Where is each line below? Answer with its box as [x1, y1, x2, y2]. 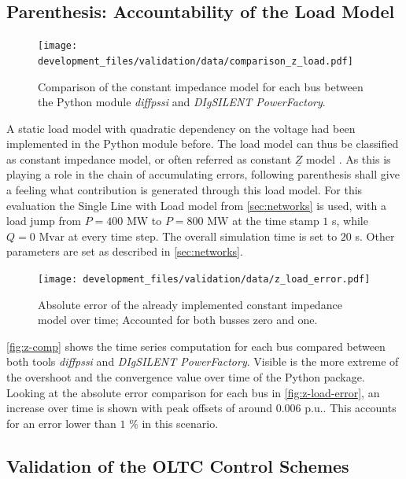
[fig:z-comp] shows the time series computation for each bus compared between [6, 337, 386, 354]
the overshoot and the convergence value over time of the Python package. [6, 369, 365, 385]
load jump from [6, 212, 81, 229]
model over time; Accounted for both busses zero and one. [38, 311, 318, 328]
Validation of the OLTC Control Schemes [6, 453, 349, 477]
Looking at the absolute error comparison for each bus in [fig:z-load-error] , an [6, 384, 380, 400]
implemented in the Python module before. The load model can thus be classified [6, 135, 399, 152]
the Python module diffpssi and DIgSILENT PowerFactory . [38, 94, 326, 110]
